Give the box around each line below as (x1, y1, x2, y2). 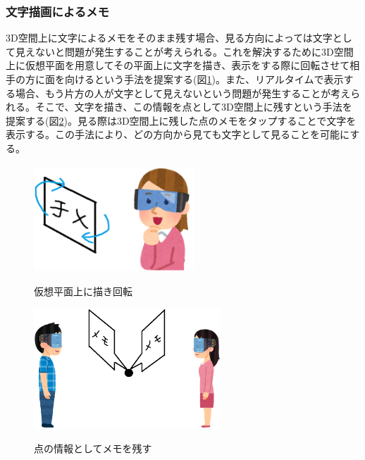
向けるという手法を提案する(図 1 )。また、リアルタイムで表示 (64, 72, 344, 86)
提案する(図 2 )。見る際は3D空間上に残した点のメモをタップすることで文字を (6, 113, 357, 128)
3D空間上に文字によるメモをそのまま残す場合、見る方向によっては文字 (6, 30, 333, 45)
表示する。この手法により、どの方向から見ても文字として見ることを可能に (6, 127, 350, 142)
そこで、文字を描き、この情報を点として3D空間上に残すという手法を (35, 99, 352, 114)
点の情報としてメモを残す (34, 440, 152, 455)
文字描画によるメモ (6, 2, 109, 20)
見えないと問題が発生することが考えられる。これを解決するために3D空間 (15, 44, 354, 58)
